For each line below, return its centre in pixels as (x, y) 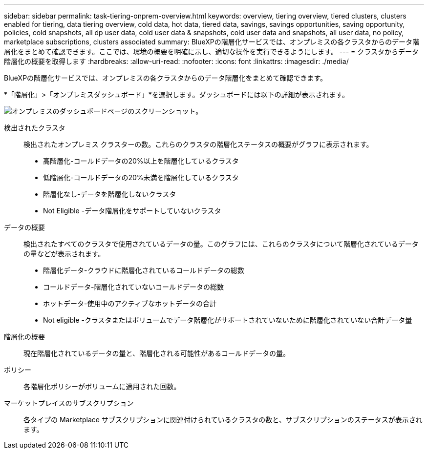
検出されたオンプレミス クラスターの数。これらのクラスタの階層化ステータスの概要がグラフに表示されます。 (198, 144)
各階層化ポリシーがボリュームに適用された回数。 (102, 386)
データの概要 (24, 227)
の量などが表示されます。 (64, 254)
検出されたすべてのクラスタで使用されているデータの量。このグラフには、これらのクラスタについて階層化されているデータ (221, 244)
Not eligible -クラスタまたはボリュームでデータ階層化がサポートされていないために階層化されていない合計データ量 (228, 320)
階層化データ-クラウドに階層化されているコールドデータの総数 (144, 270)
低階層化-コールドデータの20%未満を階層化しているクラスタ (141, 177)
